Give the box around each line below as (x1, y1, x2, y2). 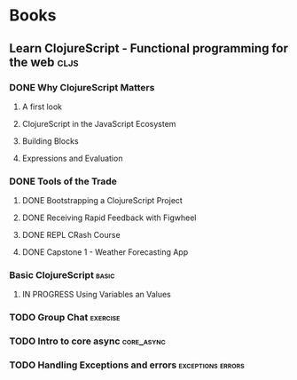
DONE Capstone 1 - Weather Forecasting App (21, 247, 189, 257)
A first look (21, 101, 63, 112)
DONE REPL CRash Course (21, 230, 121, 241)
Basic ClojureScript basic (9, 269, 115, 281)
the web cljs (9, 54, 79, 69)
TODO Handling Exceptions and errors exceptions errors (9, 359, 246, 371)
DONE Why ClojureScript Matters (9, 81, 155, 93)
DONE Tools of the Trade (9, 175, 118, 187)
